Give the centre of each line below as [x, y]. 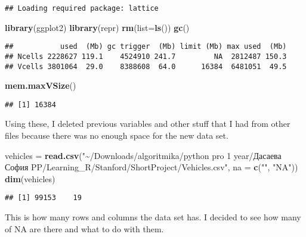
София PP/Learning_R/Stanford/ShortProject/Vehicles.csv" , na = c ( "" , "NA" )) [152, 167]
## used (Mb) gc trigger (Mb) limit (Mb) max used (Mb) [146, 47]
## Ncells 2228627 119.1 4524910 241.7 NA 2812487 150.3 [146, 56]
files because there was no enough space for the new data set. [117, 135]
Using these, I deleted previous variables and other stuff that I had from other [148, 124]
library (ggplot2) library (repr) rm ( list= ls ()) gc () [97, 27]
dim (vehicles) [30, 178]
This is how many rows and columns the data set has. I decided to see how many [153, 217]
